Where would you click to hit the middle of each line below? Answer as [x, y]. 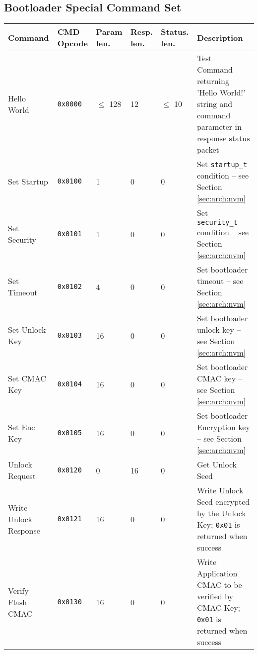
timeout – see [220, 281]
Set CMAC [27, 378]
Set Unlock [27, 330]
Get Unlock [217, 465]
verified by [215, 596]
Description [220, 37]
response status [223, 138]
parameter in [219, 127]
